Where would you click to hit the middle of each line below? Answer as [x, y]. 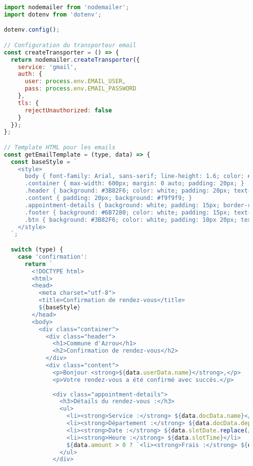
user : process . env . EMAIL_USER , [75, 81]
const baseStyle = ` [44, 162]
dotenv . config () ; [32, 30]
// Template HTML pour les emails [60, 147]
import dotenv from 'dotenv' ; [53, 14]
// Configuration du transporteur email [70, 45]
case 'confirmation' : [53, 257]
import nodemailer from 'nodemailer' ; [67, 7]
